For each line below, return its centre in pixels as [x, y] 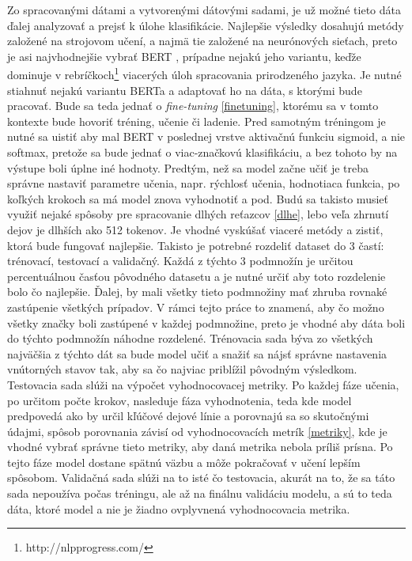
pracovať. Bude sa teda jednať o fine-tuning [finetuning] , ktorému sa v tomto [193, 106]
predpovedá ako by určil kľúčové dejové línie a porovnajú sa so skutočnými [188, 416]
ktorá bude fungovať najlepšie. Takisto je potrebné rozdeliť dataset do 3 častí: [196, 245]
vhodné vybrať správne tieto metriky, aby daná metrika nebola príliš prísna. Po [200, 447]
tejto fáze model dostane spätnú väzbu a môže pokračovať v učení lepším [184, 462]
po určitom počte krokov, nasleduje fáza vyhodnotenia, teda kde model [180, 400]
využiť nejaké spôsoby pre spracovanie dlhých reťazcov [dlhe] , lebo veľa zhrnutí [198, 214]
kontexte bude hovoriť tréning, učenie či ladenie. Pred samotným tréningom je [197, 121]
